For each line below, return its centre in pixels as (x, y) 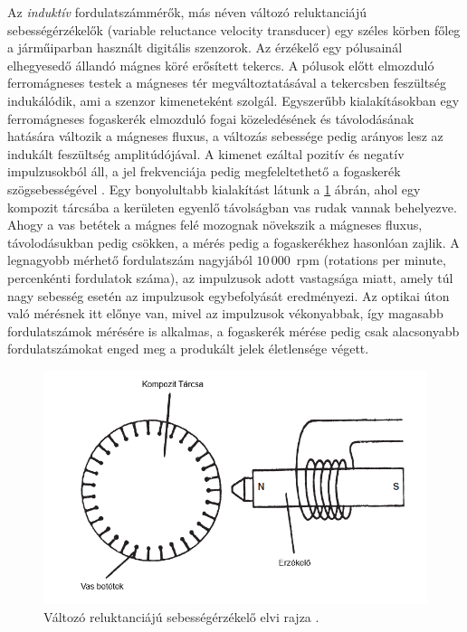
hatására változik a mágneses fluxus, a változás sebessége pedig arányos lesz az (225, 136)
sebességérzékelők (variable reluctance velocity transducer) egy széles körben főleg (234, 29)
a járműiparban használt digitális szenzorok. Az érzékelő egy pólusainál (205, 47)
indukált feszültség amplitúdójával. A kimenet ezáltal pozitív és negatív (206, 153)
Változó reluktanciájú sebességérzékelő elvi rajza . (181, 616)
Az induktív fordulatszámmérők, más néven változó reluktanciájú (187, 12)
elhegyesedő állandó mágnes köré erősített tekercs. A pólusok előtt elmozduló (221, 65)
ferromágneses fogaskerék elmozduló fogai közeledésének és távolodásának (211, 118)
